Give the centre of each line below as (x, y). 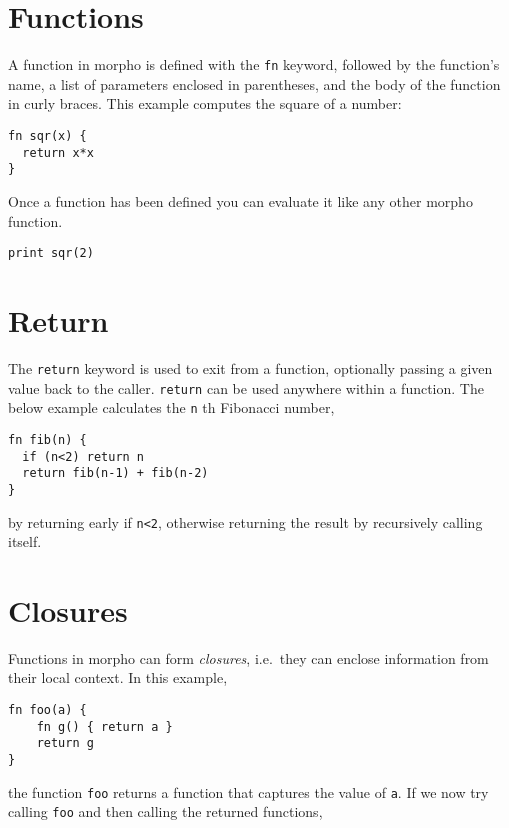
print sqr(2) (51, 253)
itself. (25, 541)
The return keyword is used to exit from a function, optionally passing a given (250, 367)
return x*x (58, 152)
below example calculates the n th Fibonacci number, (171, 407)
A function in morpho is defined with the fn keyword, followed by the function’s (254, 64)
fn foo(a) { (47, 710)
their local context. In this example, (118, 677)
